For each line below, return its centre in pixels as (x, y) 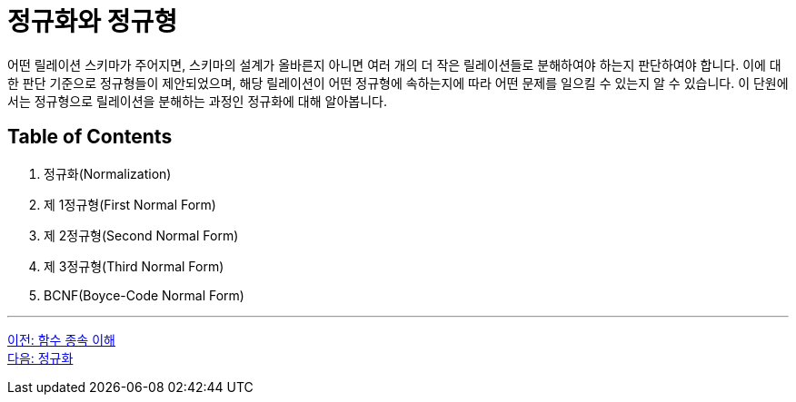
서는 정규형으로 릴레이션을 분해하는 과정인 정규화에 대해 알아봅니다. (197, 101)
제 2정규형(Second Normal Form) (141, 235)
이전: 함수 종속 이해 (61, 339)
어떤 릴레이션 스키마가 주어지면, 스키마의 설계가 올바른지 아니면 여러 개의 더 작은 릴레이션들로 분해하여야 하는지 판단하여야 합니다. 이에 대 (394, 64)
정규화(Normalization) (108, 173)
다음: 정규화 (40, 358)
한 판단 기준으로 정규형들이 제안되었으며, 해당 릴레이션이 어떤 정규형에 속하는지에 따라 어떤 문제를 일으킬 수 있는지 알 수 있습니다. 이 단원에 (398, 83)
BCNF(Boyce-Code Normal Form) (144, 295)
